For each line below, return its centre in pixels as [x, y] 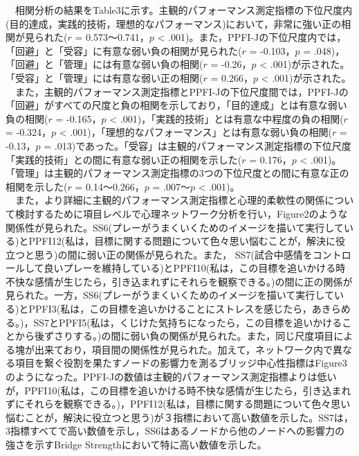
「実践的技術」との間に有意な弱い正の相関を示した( [124, 159]
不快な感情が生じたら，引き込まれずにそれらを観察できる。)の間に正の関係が [179, 281]
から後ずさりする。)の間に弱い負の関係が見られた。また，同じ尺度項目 [174, 336]
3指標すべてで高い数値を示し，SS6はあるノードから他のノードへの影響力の [175, 431]
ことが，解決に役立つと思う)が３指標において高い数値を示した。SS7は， [189, 417]
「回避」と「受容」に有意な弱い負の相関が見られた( [124, 50]
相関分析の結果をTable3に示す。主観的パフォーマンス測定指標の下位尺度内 [184, 10]
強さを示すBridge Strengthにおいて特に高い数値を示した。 [136, 444]
